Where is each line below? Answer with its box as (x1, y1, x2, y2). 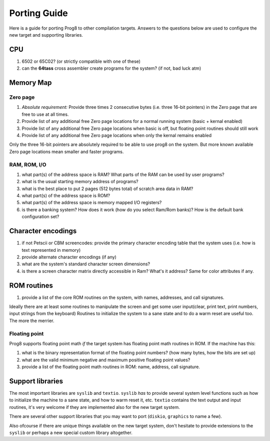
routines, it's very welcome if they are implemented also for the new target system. (9, 404, 180, 410)
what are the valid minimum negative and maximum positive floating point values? (21, 357, 190, 363)
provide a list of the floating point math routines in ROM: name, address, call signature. (21, 364, 200, 370)
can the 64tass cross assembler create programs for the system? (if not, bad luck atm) (21, 65, 201, 71)
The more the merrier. (9, 318, 54, 324)
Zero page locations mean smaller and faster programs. (9, 149, 124, 155)
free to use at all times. (21, 111, 69, 117)
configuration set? (21, 214, 59, 220)
